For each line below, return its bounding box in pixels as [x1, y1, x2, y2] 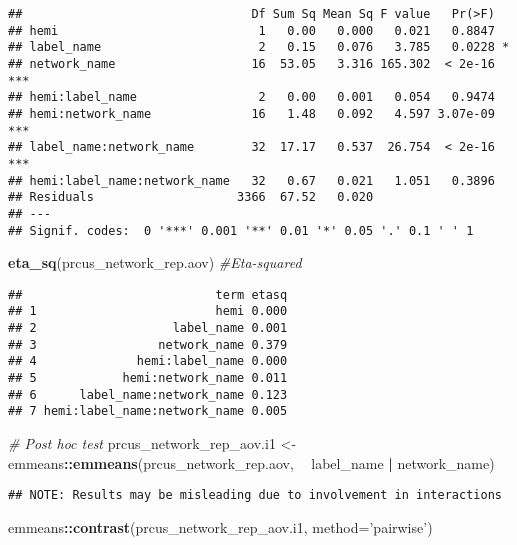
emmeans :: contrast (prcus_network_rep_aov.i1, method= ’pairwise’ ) [8, 516, 433, 537]
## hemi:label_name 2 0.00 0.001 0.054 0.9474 [8, 90, 495, 105]
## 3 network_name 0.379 [8, 337, 288, 352]
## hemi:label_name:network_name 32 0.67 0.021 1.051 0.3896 [8, 173, 495, 188]
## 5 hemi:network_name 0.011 [8, 371, 288, 386]
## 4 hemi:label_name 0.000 [8, 354, 288, 369]
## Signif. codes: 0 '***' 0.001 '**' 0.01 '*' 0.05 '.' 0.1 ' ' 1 [8, 223, 474, 238]
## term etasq [8, 287, 288, 302]
